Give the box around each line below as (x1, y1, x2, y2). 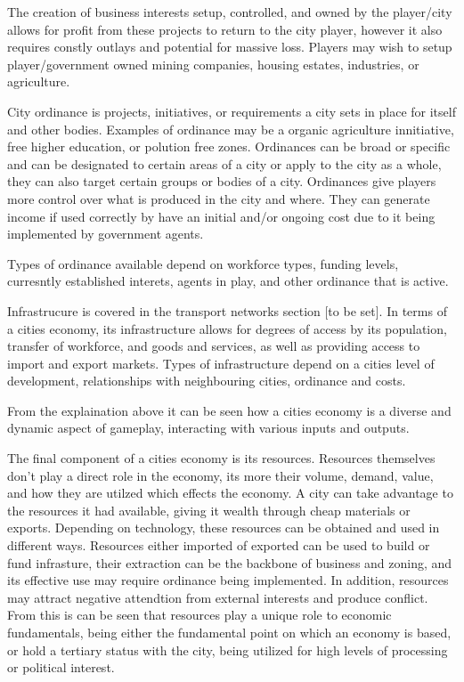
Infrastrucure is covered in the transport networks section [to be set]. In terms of (7, 301, 447, 320)
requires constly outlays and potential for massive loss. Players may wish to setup (7, 37, 452, 56)
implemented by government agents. (7, 224, 204, 243)
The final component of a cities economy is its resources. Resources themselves (7, 449, 436, 467)
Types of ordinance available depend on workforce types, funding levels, (7, 254, 399, 272)
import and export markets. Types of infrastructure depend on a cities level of (7, 353, 435, 372)
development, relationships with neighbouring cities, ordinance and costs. (7, 371, 406, 390)
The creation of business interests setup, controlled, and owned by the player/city (7, 3, 452, 20)
